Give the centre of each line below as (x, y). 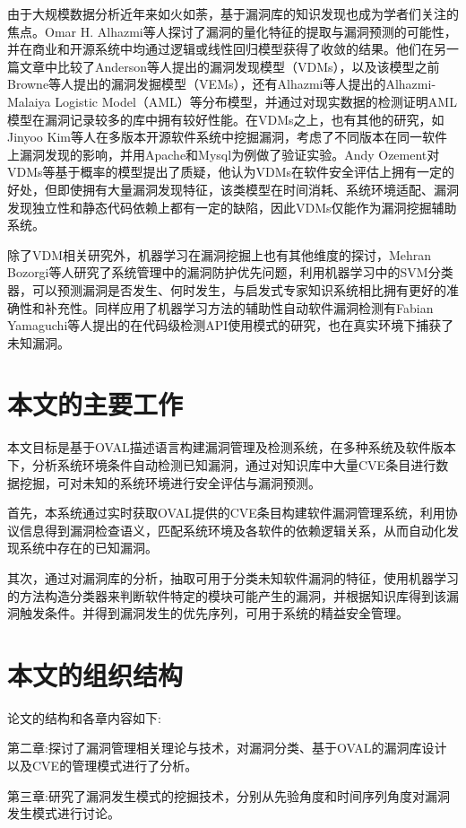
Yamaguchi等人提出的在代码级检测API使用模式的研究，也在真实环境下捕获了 (231, 325)
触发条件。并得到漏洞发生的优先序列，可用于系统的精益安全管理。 (214, 613)
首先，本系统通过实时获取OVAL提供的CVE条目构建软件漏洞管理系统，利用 (226, 513)
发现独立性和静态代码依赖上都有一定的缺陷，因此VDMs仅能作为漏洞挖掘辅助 (232, 207)
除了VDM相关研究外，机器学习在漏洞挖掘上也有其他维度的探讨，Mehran (220, 254)
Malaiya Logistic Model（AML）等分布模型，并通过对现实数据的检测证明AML (232, 101)
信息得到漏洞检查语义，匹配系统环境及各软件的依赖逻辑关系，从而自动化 (233, 530)
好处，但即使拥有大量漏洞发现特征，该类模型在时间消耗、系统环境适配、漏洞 (233, 189)
